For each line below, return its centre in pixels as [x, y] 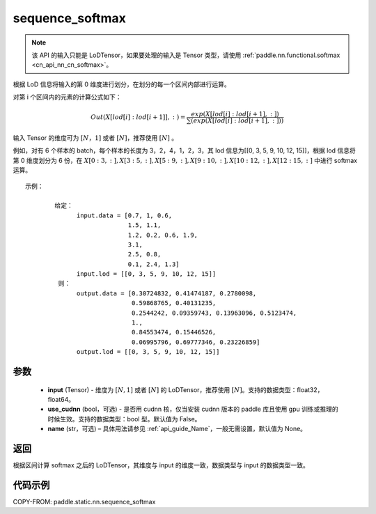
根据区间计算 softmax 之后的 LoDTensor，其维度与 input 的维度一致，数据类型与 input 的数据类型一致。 [161, 465]
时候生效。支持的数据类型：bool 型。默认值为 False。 [124, 419]
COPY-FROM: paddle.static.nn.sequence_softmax [84, 502]
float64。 [61, 400]
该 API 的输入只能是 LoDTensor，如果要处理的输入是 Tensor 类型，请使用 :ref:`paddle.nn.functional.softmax [186, 55]
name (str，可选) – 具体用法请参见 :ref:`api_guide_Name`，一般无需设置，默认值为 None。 [177, 429]
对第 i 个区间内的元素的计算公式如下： [67, 97]
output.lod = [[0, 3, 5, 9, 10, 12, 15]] [148, 352]
